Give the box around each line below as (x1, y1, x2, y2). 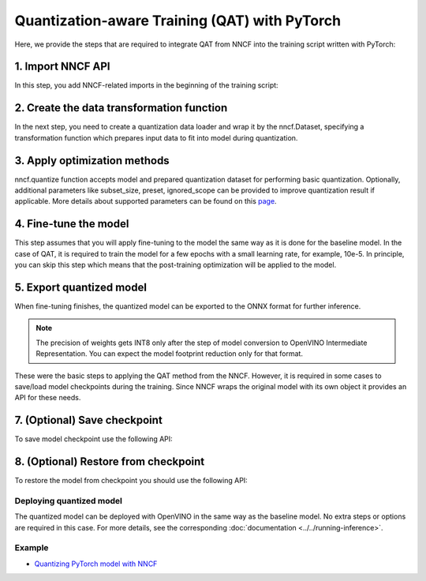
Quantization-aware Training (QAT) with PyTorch (14, 12, 342, 29)
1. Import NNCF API (14, 60, 110, 73)
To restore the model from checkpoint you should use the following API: (14, 476, 248, 485)
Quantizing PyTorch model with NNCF (34, 559, 158, 568)
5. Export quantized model (14, 280, 148, 294)
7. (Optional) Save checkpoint (14, 414, 163, 427)
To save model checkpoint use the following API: (14, 434, 173, 444)
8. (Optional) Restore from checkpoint (14, 455, 205, 469)
